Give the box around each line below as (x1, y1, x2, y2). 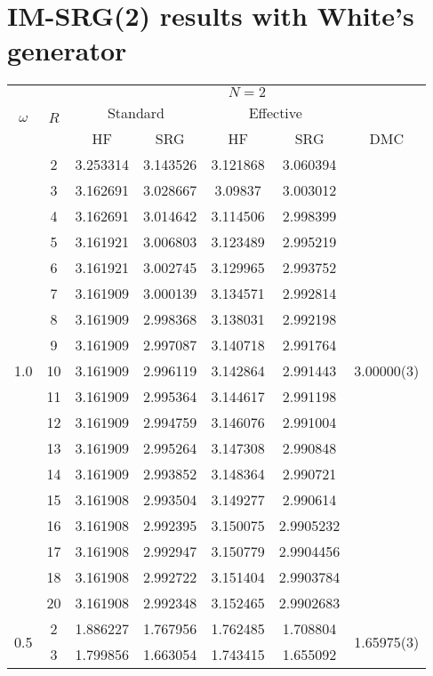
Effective (248, 102, 302, 124)
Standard (107, 102, 164, 124)
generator (7, 32, 127, 68)
